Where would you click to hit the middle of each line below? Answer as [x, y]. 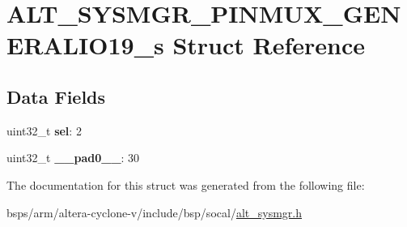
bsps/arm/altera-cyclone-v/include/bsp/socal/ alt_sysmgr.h [154, 212]
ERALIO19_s [85, 45]
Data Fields [56, 96]
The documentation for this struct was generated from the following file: [186, 184]
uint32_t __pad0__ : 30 [73, 158]
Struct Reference [269, 45]
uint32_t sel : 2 [44, 130]
